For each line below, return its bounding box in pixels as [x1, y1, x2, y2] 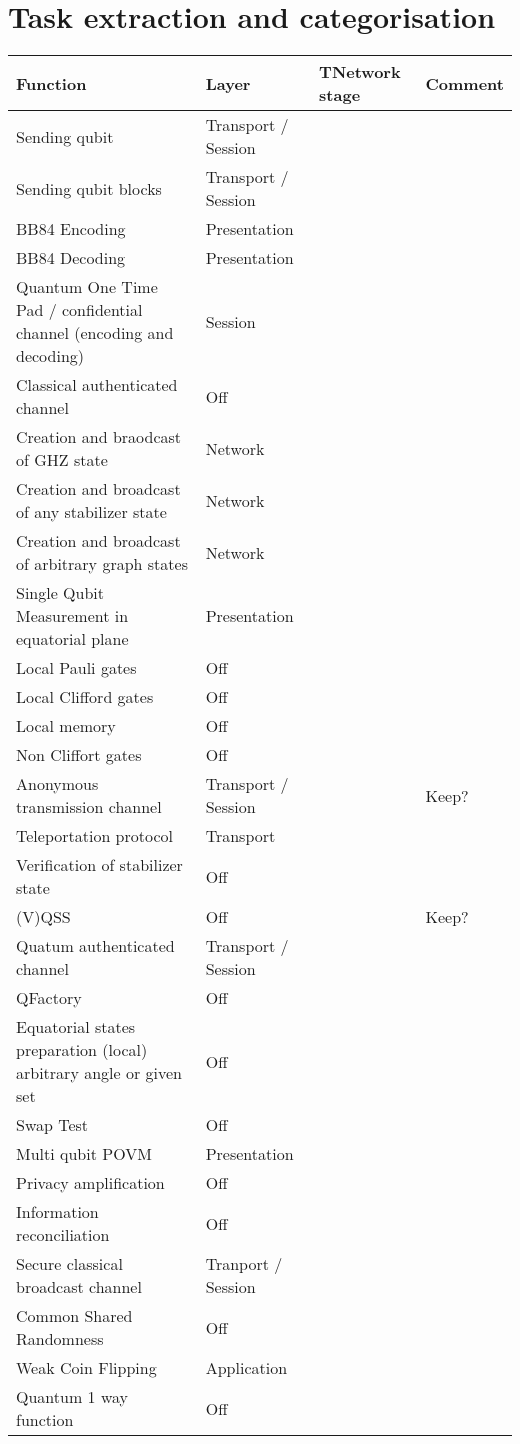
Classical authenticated [16, 373, 178, 397]
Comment [425, 71, 504, 95]
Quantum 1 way [16, 1385, 129, 1409]
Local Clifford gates [16, 685, 154, 709]
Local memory [16, 714, 116, 738]
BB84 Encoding [16, 217, 126, 241]
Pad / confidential [16, 298, 143, 322]
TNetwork [319, 60, 401, 84]
